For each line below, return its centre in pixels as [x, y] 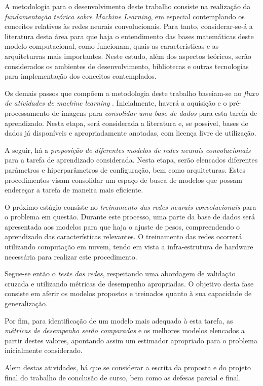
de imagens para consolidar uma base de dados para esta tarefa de [155, 112]
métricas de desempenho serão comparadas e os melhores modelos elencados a [125, 330]
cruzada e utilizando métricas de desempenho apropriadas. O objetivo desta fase [129, 283]
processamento [27, 112]
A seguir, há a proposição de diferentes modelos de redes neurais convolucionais [128, 150]
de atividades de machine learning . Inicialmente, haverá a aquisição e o [116, 103]
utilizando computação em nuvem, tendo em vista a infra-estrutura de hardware [129, 247]
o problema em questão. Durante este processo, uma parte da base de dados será [130, 217]
